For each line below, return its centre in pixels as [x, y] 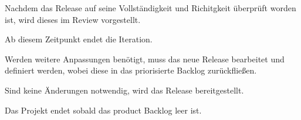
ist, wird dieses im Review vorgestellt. [73, 19]
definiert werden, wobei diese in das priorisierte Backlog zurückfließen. [131, 70]
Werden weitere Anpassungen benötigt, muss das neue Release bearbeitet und [145, 59]
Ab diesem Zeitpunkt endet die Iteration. [79, 39]
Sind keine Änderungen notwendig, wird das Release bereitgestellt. [124, 90]
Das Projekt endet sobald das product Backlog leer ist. [103, 110]
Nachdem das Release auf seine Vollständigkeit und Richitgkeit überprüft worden [150, 8]
